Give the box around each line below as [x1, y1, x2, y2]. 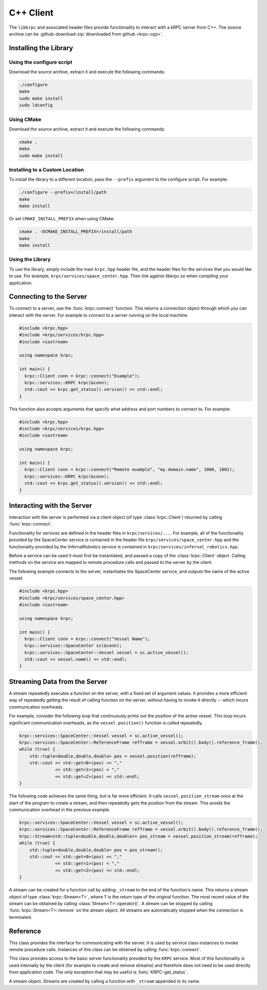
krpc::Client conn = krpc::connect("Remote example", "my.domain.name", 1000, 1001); [24, 467, 235, 472]
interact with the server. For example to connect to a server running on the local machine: [9, 312, 188, 318]
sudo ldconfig [19, 102, 53, 108]
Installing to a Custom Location [9, 166, 84, 173]
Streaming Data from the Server [9, 678, 107, 686]
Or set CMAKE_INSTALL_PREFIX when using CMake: [9, 216, 115, 222]
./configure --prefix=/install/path [19, 190, 107, 195]
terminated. [9, 914, 33, 920]
